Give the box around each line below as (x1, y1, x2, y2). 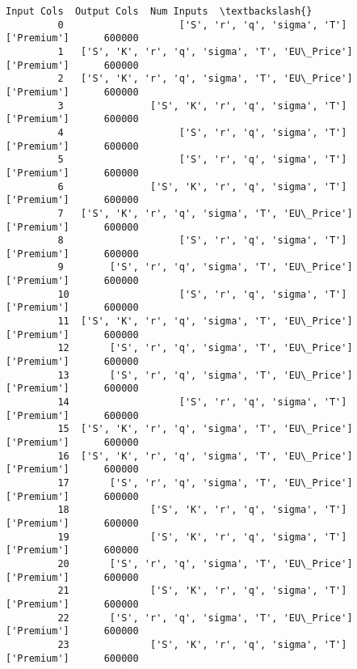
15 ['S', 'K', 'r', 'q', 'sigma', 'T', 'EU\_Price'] (57, 423, 353, 435)
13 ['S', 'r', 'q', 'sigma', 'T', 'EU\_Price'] (57, 369, 353, 381)
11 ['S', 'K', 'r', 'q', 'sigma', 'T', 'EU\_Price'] (57, 315, 353, 328)
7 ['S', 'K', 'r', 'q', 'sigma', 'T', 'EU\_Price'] (57, 207, 353, 219)
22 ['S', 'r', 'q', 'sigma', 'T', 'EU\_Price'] (57, 612, 353, 624)
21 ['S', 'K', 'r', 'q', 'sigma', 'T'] (57, 585, 347, 597)
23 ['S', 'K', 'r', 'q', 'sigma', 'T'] (57, 638, 347, 650)
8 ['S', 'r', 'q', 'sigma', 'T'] (57, 235, 347, 247)
